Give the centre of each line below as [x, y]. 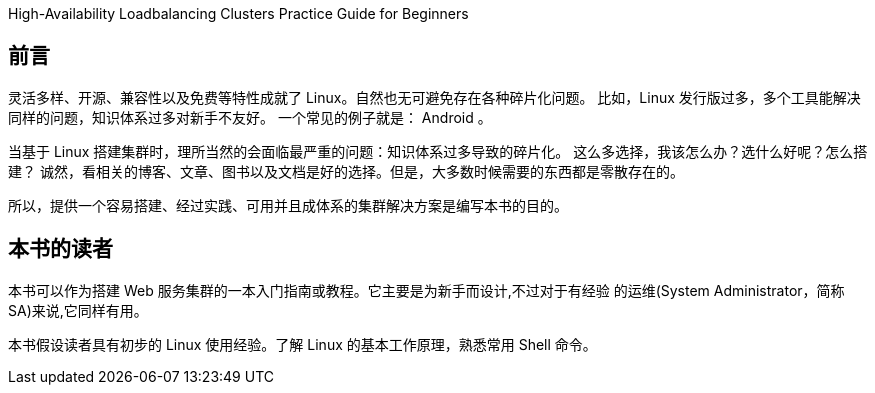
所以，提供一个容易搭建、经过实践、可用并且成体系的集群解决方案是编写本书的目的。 [288, 205]
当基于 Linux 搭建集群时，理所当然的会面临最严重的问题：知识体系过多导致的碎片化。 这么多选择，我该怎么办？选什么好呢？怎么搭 [438, 151]
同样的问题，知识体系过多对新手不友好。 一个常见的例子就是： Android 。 [250, 117]
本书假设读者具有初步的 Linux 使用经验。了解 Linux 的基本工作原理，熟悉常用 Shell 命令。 [302, 344]
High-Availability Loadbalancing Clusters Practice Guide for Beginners [238, 13]
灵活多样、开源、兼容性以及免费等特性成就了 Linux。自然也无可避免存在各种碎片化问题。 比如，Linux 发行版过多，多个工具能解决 [434, 97]
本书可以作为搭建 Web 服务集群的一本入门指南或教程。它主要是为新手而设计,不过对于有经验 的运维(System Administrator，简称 [426, 290]
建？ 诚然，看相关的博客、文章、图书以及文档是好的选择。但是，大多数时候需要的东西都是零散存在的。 [346, 171]
